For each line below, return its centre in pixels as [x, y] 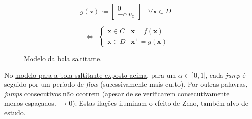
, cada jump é [226, 74]
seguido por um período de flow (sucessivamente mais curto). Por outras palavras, [126, 84]
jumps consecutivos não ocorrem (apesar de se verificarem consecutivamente [117, 93]
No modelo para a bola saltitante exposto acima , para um [90, 74]
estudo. [15, 112]
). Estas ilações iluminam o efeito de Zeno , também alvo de [160, 103]
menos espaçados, [30, 103]
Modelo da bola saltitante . [63, 58]
